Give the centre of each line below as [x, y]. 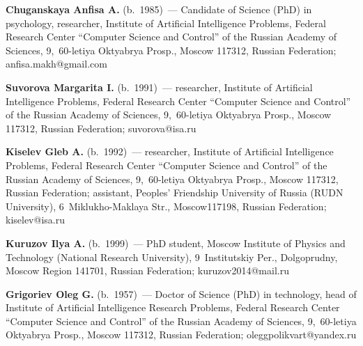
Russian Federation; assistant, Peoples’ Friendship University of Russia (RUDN [175, 192]
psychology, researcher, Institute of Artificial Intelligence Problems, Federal [166, 23]
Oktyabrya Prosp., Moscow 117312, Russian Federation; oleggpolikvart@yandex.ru [181, 335]
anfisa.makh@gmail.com [56, 64]
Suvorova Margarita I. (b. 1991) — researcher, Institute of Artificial [159, 87]
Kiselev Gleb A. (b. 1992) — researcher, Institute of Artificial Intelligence [170, 151]
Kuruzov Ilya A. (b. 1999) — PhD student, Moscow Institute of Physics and [176, 243]
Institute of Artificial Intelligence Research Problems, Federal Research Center [173, 307]
